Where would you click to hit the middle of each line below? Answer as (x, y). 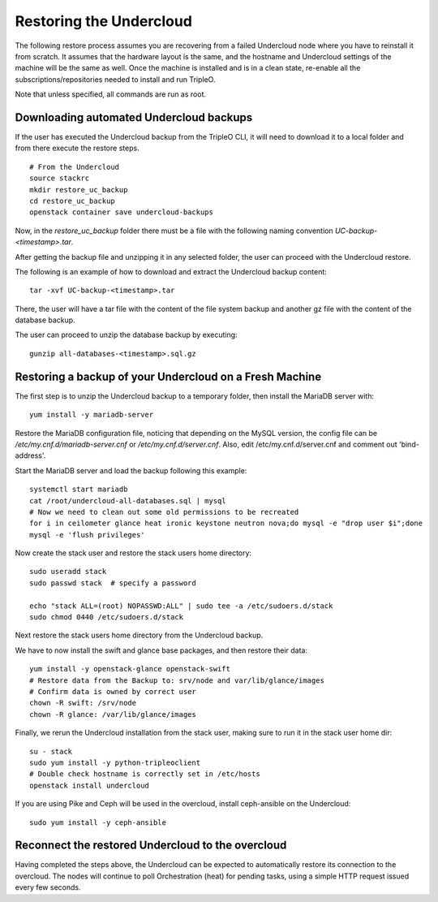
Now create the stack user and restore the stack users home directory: (133, 553)
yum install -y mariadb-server (92, 415)
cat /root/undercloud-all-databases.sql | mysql (128, 501)
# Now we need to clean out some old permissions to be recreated (164, 512)
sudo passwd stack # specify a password (113, 583)
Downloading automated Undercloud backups (134, 117)
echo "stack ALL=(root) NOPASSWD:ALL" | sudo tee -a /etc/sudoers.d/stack (181, 606)
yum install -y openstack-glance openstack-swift (130, 669)
